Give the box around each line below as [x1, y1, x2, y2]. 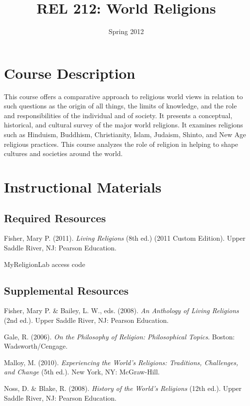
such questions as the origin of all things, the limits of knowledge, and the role [4, 101, 237, 111]
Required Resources [4, 210, 106, 225]
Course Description [4, 63, 135, 83]
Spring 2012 [108, 26, 144, 36]
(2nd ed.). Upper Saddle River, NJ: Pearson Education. [4, 315, 169, 325]
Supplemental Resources [4, 282, 129, 298]
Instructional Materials [4, 177, 162, 196]
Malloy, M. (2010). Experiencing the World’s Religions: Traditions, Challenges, [4, 357, 238, 367]
